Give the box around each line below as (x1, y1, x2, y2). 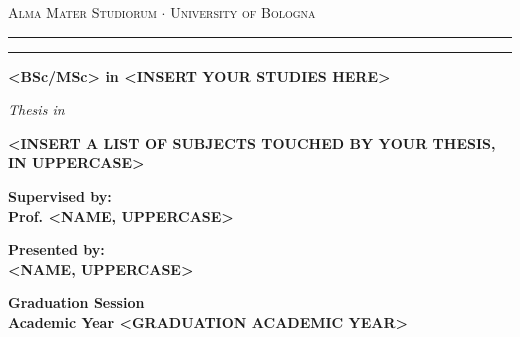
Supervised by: (8, 185, 112, 206)
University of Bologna (170, 2, 316, 22)
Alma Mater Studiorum (8, 2, 157, 22)
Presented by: (8, 239, 105, 260)
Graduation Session (8, 292, 145, 313)
